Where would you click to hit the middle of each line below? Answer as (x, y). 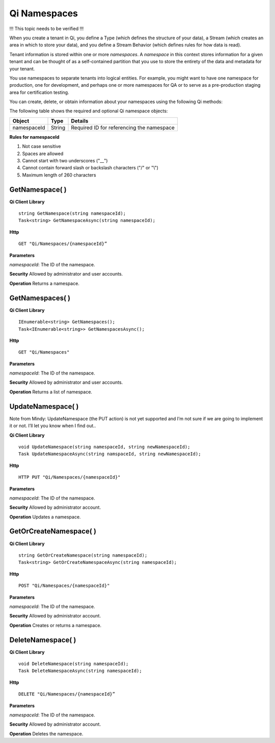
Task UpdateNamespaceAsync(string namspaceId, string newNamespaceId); (110, 454)
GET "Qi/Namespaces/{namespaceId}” (63, 244)
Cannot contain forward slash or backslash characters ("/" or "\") (90, 168)
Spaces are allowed (43, 154)
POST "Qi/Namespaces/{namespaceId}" (64, 586)
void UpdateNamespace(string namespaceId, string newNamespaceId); (104, 447)
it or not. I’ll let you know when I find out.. (53, 426)
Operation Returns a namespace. (45, 283)
